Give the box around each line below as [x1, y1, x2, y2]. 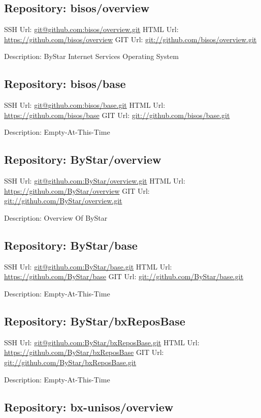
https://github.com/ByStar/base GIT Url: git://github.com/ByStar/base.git [4, 271, 244, 282]
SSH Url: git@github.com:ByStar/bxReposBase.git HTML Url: [4, 337, 200, 347]
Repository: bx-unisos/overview [4, 399, 174, 414]
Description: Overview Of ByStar [4, 212, 108, 223]
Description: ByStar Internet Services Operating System [4, 51, 179, 62]
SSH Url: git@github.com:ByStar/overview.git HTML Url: [4, 175, 185, 186]
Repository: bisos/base [4, 76, 126, 92]
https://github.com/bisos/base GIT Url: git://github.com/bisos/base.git [4, 109, 230, 120]
